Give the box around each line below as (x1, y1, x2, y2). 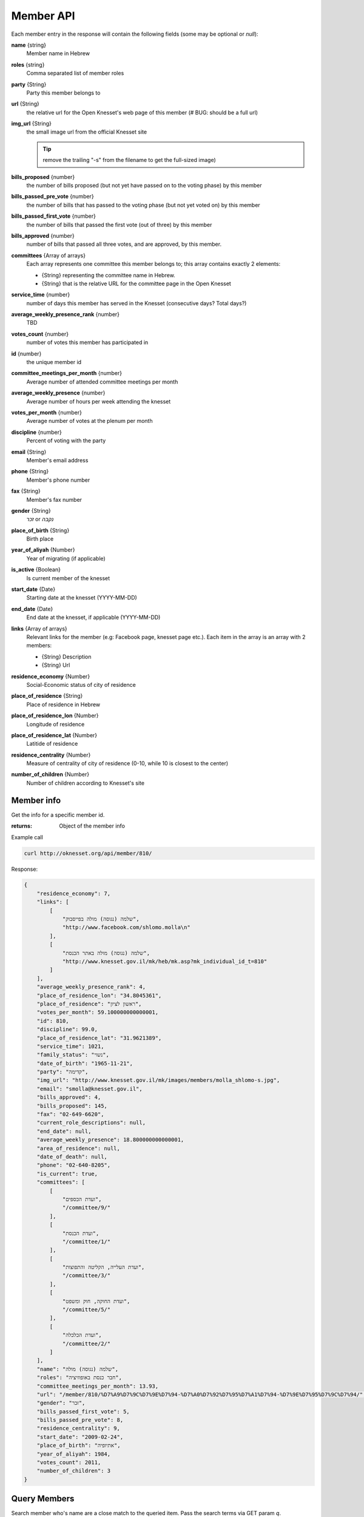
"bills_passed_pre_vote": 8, (36, 1417, 124, 1424)
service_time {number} (11, 291, 70, 299)
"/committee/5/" (62, 1306, 111, 1313)
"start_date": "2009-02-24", (36, 1433, 124, 1441)
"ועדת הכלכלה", (62, 1332, 103, 1339)
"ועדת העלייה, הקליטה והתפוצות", (62, 1264, 145, 1271)
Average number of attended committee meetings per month (26, 378, 178, 385)
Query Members (11, 1493, 75, 1504)
